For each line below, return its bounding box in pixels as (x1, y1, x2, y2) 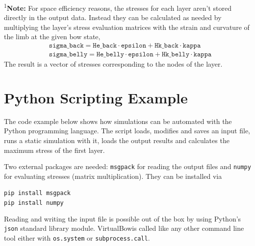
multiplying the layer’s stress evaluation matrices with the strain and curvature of (4, 22, 250, 32)
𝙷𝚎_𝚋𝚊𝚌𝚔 (93, 42, 117, 49)
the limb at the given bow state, (4, 31, 101, 42)
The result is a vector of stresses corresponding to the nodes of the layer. (4, 59, 223, 69)
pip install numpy (4, 199, 64, 207)
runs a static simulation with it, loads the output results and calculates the (4, 135, 229, 145)
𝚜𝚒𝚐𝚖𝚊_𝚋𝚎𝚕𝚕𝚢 (49, 51, 87, 58)
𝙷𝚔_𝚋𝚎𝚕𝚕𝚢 (161, 51, 190, 58)
